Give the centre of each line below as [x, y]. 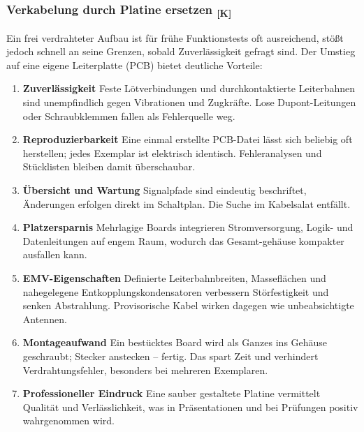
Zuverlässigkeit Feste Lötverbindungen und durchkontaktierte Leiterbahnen [189, 88]
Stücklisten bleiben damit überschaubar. [109, 166]
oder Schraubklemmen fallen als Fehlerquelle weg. [129, 116]
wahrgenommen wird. [68, 420]
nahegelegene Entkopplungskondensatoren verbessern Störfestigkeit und [176, 291]
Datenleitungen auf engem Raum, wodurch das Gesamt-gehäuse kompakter [183, 240]
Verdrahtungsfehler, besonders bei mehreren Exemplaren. [145, 370]
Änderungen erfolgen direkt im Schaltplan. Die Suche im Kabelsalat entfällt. [187, 203]
